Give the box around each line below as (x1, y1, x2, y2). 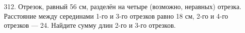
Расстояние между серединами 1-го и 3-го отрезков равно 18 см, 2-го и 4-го (4, 11, 229, 21)
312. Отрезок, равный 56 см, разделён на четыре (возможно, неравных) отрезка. (4, 1, 242, 11)
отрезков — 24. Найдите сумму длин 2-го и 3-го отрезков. (4, 20, 176, 30)
